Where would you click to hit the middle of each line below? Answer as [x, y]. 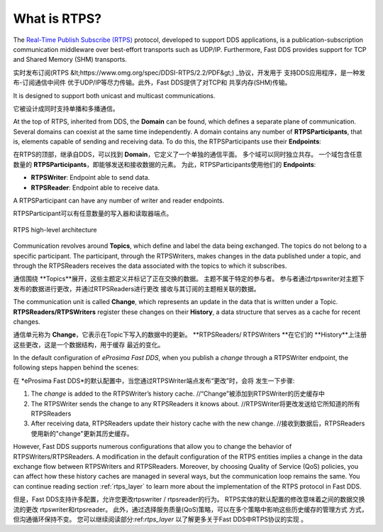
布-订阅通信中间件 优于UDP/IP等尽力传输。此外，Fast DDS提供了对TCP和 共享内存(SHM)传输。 [152, 82]
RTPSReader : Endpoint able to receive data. [95, 188]
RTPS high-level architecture [55, 229]
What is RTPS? [57, 18]
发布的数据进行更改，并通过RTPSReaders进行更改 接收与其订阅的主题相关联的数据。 [137, 288]
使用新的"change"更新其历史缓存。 [82, 433]
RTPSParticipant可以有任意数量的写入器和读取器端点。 [93, 214]
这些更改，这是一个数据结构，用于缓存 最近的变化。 [89, 344]
